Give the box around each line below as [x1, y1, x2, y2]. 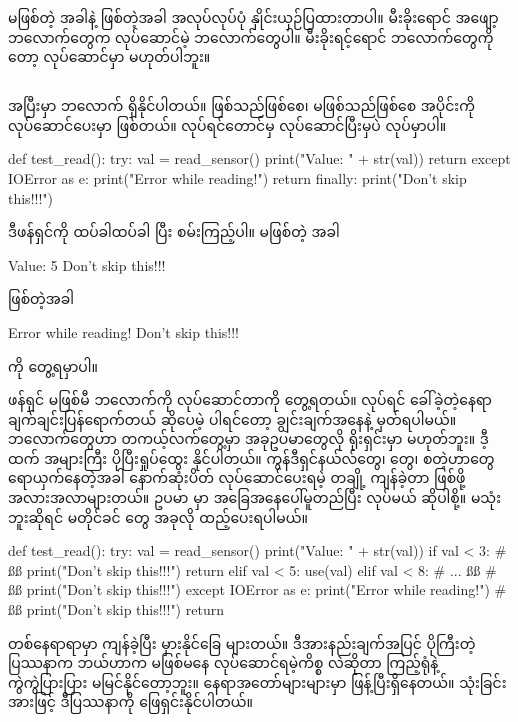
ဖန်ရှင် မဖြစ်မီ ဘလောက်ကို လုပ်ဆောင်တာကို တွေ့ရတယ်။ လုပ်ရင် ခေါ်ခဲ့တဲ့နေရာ [8, 389, 492, 410]
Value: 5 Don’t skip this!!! [8, 254, 166, 275]
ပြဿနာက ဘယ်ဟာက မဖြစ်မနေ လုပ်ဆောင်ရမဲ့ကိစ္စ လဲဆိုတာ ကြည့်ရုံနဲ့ [8, 652, 439, 673]
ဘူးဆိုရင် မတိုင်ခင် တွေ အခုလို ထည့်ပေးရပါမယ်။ [8, 506, 308, 527]
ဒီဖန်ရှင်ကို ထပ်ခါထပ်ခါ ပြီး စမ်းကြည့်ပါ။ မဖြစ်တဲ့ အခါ [8, 221, 340, 242]
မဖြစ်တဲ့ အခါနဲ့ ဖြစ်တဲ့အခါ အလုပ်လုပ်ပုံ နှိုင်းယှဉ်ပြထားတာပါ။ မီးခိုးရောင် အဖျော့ [8, 7, 499, 27]
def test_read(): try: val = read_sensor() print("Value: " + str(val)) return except [8, 148, 511, 169]
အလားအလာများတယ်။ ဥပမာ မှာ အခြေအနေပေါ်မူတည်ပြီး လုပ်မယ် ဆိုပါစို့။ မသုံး [8, 487, 501, 508]
